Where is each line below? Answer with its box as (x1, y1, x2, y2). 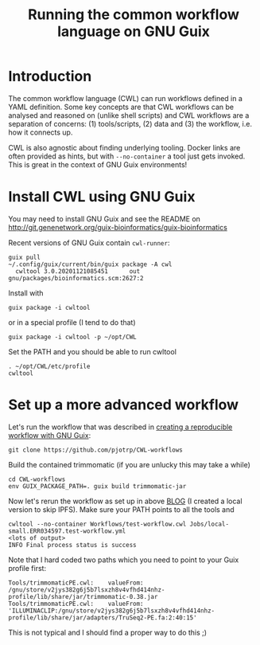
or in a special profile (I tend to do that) (8, 317, 137, 327)
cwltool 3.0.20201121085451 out (15, 267, 141, 276)
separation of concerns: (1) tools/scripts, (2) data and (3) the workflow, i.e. (8, 119, 253, 128)
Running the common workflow (27, 6, 240, 24)
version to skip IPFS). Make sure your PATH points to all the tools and (8, 504, 235, 514)
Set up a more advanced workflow (8, 396, 239, 414)
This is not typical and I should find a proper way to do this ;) (8, 627, 208, 637)
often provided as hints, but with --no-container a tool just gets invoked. (8, 151, 246, 161)
